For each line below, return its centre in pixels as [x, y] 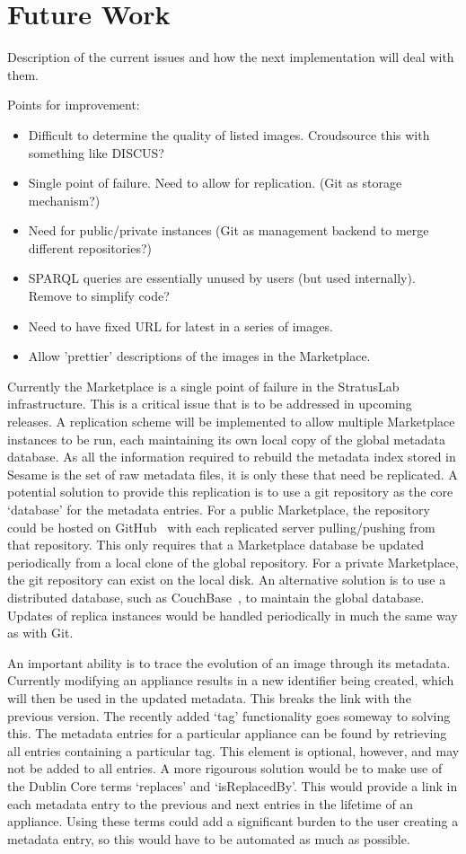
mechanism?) [64, 200]
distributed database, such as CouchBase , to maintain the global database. [216, 597]
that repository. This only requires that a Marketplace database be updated [216, 545]
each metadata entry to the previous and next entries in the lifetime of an [211, 803]
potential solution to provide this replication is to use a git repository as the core [230, 492]
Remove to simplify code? [99, 296]
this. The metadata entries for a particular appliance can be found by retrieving [227, 733]
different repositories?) [90, 247]
